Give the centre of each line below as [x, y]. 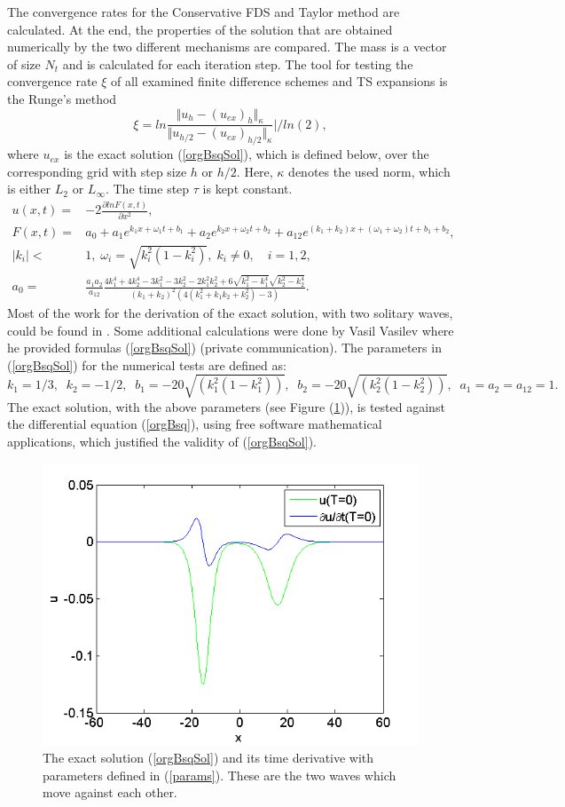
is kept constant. [247, 189]
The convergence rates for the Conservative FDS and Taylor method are [204, 12]
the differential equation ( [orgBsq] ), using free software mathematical [195, 424]
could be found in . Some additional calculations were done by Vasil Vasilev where [231, 330]
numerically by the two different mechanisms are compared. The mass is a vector [227, 47]
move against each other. [110, 792]
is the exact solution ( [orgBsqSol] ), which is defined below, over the [247, 154]
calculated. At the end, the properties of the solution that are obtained [200, 29]
